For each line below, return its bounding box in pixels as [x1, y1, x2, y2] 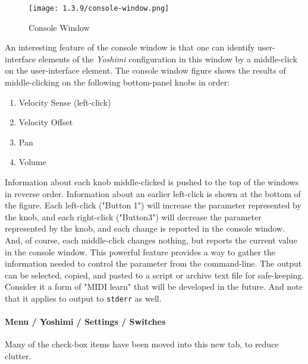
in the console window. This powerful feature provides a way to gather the [5, 245, 275, 258]
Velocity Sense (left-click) [18, 96, 111, 108]
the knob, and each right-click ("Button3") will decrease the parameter [5, 210, 262, 223]
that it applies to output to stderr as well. [5, 292, 162, 304]
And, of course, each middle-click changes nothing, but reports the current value [5, 233, 297, 246]
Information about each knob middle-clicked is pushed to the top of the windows [5, 176, 299, 188]
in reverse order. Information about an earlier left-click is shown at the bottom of [5, 187, 301, 200]
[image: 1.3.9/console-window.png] [29, 4, 169, 12]
